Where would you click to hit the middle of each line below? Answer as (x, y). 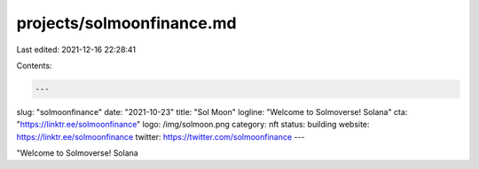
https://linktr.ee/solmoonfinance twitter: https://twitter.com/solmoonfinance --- (161, 136)
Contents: (34, 65)
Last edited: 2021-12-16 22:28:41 (76, 50)
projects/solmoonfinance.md (126, 23)
